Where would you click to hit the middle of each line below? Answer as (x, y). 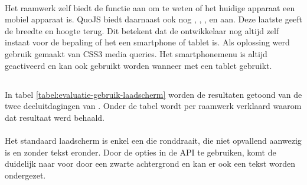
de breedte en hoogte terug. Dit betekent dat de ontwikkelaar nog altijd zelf (142, 30)
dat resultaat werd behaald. (55, 117)
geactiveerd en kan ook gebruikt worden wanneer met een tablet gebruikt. (138, 65)
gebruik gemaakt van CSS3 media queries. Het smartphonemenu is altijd (136, 53)
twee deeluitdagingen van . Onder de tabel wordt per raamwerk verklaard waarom (153, 106)
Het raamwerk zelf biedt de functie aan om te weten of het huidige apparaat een (150, 7)
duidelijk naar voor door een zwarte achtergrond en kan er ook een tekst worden (150, 163)
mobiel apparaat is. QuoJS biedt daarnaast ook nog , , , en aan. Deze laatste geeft (153, 19)
